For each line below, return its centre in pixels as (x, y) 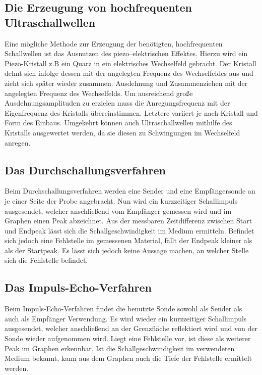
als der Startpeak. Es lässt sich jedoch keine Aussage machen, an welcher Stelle (127, 250)
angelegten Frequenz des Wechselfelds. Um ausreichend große (99, 93)
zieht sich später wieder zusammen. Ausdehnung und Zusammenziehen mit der (126, 83)
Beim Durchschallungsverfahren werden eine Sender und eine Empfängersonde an (130, 191)
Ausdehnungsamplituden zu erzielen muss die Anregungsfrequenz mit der (117, 103)
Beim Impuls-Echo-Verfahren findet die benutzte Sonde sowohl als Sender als (123, 309)
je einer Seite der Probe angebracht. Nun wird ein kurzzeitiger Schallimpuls (121, 200)
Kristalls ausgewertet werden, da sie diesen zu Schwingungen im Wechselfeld (122, 132)
